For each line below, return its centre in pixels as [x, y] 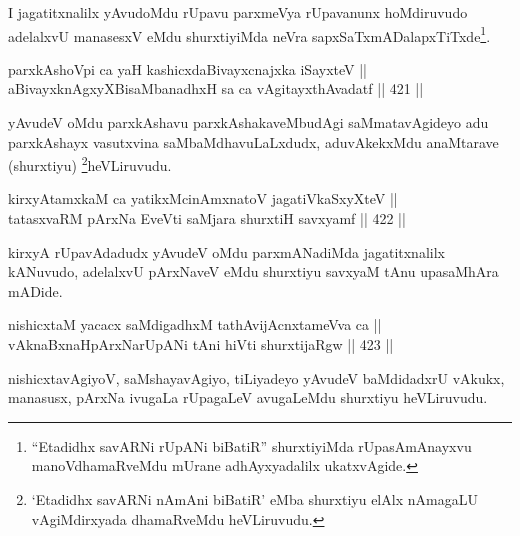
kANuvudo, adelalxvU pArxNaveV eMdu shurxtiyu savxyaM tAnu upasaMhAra [253, 271]
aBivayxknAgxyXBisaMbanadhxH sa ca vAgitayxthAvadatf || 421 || [216, 88]
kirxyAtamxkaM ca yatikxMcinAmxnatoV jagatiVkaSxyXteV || [203, 198]
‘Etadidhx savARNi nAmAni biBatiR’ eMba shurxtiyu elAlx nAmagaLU [254, 499]
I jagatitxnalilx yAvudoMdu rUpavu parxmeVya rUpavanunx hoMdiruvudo [238, 12]
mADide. [35, 290]
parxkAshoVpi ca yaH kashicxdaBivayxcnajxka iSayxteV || [187, 68]
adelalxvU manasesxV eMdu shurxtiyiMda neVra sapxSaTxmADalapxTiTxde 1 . [249, 34]
